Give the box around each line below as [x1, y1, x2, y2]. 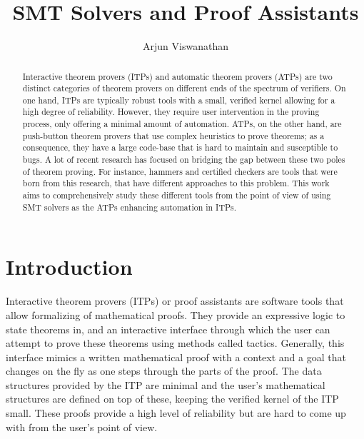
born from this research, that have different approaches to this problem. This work [22, 177, 330, 189]
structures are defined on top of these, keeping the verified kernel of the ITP [6, 391, 339, 406]
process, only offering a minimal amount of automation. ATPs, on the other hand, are [22, 118, 342, 130]
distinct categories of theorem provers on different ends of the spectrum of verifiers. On [22, 82, 346, 94]
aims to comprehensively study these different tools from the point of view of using [22, 189, 331, 201]
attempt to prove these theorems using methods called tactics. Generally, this [6, 335, 345, 350]
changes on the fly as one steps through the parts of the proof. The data [6, 363, 322, 378]
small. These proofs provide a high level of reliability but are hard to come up [6, 405, 346, 420]
